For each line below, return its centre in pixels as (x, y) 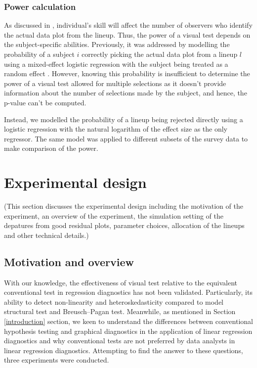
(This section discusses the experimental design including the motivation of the (124, 206)
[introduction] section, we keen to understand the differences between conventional (128, 321)
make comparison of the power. (51, 148)
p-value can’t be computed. (45, 102)
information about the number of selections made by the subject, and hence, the (126, 93)
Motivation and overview (69, 261)
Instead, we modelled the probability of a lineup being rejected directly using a (124, 119)
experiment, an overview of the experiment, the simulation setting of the (114, 215)
